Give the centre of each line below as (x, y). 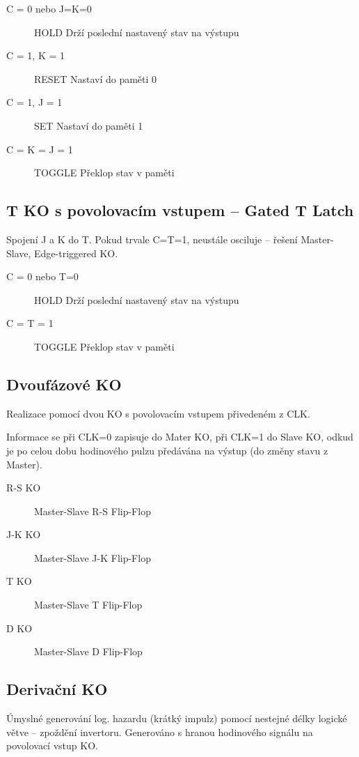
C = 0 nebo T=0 (42, 276)
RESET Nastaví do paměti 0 (96, 78)
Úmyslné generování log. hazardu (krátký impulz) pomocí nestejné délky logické (177, 718)
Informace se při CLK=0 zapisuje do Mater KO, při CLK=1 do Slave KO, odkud (180, 437)
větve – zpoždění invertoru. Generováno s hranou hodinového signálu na (160, 732)
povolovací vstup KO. (52, 745)
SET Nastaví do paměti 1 (89, 125)
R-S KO (24, 488)
